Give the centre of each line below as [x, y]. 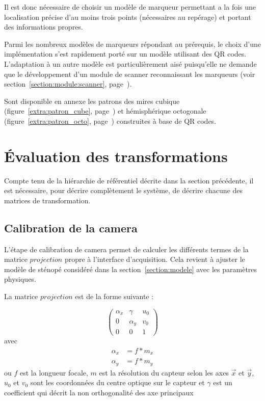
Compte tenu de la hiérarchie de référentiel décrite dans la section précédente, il [129, 180]
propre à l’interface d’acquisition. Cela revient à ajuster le [155, 259]
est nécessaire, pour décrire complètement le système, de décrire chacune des [124, 190]
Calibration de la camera [71, 228]
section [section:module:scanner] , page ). [68, 84]
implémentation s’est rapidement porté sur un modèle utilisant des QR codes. [125, 54]
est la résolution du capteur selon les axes [164, 372]
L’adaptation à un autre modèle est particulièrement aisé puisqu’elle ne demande [130, 63]
